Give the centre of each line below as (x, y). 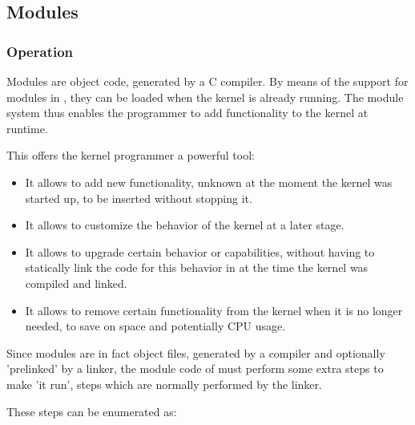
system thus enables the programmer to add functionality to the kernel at (187, 113)
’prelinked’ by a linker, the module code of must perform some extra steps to (195, 368)
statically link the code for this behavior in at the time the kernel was (197, 267)
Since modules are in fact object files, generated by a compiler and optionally (196, 352)
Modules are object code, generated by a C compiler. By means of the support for (207, 81)
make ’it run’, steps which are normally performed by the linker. (164, 384)
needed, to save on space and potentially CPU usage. (155, 326)
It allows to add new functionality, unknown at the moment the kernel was (209, 182)
